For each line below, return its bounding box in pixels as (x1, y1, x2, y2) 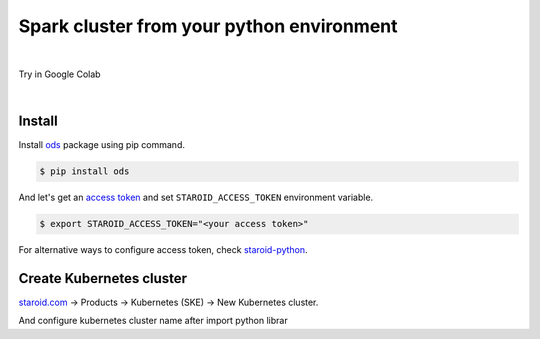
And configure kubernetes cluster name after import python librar (18, 315, 289, 327)
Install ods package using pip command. (18, 139, 185, 151)
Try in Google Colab (18, 68, 101, 80)
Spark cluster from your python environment (18, 15, 399, 37)
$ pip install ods (39, 166, 130, 177)
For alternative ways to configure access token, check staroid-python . (18, 244, 309, 256)
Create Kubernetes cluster (18, 270, 188, 287)
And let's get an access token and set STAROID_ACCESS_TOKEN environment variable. (18, 191, 374, 204)
